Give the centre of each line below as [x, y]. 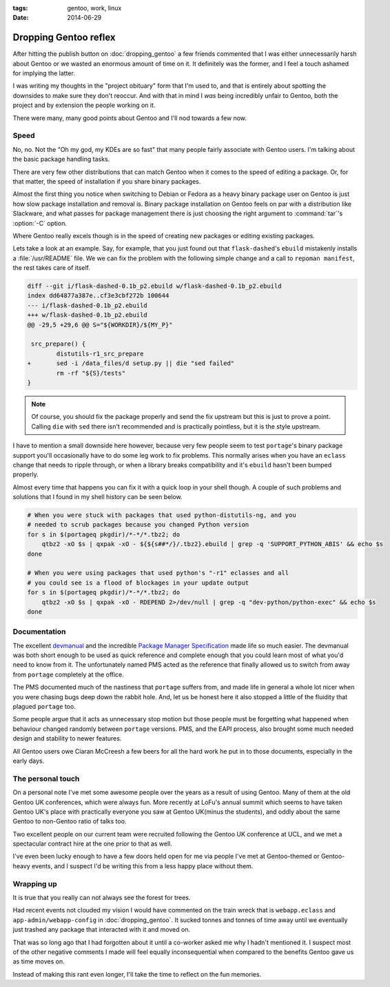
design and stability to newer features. [67, 739]
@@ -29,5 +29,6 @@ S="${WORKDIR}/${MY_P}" [100, 325]
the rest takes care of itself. [52, 268]
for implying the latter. [44, 73]
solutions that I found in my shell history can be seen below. [97, 497]
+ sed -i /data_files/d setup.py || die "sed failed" [131, 363]
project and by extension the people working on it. [84, 105]
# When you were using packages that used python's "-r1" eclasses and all [158, 573]
